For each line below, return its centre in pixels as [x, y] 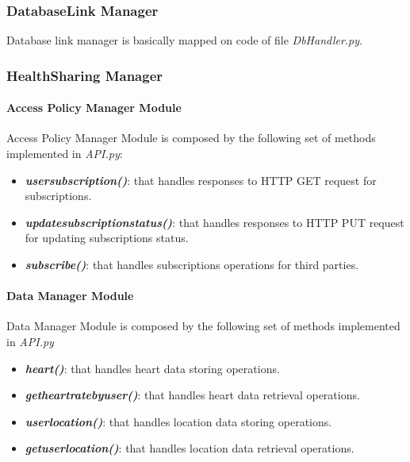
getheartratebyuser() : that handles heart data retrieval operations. [192, 395]
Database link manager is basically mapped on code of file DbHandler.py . [184, 40]
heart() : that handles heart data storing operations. [152, 368]
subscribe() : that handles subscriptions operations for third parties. [192, 265]
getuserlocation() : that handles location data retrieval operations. [190, 448]
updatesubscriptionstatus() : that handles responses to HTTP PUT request [215, 222]
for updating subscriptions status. [107, 238]
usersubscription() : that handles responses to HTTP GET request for [201, 180]
